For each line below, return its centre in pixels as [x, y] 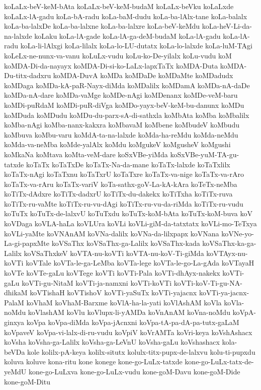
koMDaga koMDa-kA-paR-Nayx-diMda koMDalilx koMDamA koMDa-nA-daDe [127, 85]
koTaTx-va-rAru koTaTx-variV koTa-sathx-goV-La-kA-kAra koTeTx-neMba [121, 184]
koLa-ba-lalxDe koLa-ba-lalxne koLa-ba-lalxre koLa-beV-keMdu [102, 26]
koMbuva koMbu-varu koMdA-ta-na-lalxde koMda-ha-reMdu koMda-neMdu [121, 134]
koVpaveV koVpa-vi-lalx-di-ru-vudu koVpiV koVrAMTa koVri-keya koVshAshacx [128, 332]
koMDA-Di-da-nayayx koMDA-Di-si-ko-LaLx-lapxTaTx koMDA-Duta [111, 65]
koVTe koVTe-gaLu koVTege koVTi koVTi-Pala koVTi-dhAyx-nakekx [112, 273]
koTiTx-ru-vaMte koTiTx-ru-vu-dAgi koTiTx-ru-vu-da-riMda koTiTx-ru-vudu [124, 203]
